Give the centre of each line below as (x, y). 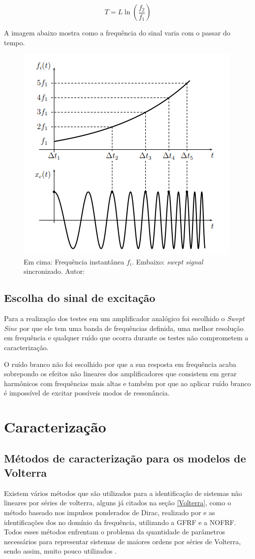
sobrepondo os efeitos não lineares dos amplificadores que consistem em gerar (120, 374)
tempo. (15, 42)
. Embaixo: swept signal (168, 261)
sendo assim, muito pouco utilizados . (60, 551)
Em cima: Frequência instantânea (74, 261)
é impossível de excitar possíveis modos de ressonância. (87, 393)
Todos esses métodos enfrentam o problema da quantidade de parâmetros (114, 532)
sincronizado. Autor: (54, 271)
